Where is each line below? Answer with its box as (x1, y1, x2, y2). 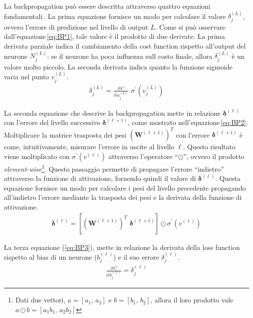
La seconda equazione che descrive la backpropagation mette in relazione (4, 107, 221, 118)
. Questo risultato (183, 141, 235, 152)
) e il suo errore (113, 251, 160, 262)
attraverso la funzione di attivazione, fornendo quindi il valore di (4, 173, 196, 183)
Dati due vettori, (15, 295, 66, 305)
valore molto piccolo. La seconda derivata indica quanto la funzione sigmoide (4, 61, 233, 71)
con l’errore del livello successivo (4, 117, 100, 127)
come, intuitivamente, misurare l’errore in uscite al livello (4, 141, 174, 152)
